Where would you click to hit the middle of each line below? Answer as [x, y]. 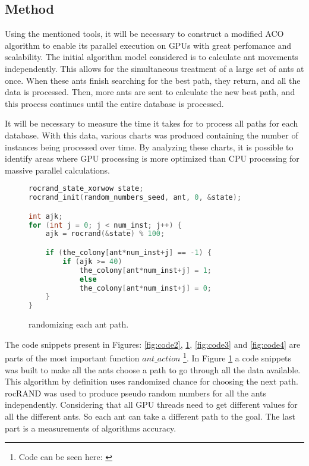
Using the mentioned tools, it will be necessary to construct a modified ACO [144, 34]
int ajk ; [46, 216]
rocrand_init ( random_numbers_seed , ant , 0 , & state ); [135, 198]
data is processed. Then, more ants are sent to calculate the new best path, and [150, 92]
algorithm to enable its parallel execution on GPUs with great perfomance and [148, 45]
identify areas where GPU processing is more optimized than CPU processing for [152, 158]
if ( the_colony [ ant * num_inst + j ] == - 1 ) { [129, 253]
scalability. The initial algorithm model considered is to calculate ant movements [152, 57]
